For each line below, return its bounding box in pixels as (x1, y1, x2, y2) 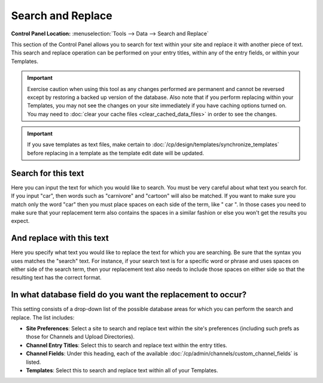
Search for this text (11, 168, 84, 178)
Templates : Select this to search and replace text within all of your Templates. (26, 367, 218, 374)
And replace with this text (11, 233, 109, 243)
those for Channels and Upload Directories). (26, 333, 135, 340)
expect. (11, 218, 30, 225)
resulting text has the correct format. (11, 274, 102, 281)
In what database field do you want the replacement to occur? (11, 289, 247, 300)
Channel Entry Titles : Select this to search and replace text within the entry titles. (26, 342, 227, 349)
